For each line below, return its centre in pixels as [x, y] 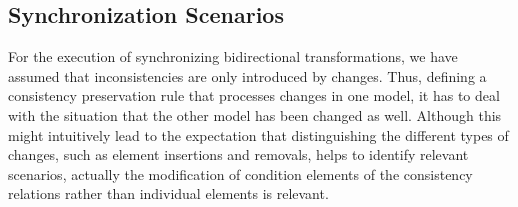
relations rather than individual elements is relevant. [168, 193]
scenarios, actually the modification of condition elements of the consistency [240, 173]
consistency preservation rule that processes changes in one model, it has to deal [254, 95]
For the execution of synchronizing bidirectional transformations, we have [233, 56]
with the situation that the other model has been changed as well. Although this [255, 114]
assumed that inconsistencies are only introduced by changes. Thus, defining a [247, 75]
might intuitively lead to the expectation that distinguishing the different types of [258, 134]
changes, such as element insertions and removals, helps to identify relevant [238, 154]
